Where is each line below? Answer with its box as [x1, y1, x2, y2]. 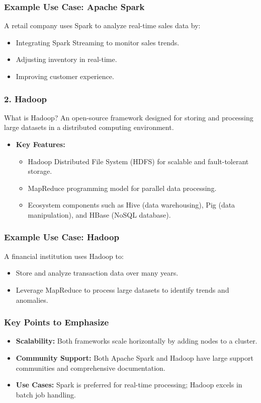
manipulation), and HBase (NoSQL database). [28, 209, 171, 220]
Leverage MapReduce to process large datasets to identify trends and [16, 284, 229, 295]
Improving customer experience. [16, 71, 114, 81]
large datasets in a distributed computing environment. [4, 122, 174, 132]
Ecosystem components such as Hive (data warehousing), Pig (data [28, 199, 235, 210]
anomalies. [16, 294, 48, 305]
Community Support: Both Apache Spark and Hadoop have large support [16, 352, 253, 363]
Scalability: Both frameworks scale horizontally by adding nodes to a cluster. [16, 335, 257, 346]
